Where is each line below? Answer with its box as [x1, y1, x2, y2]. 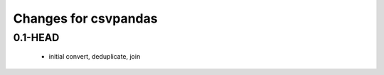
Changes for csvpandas [13, 11, 158, 26]
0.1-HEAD [13, 31, 60, 44]
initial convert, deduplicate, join [48, 52, 141, 61]
